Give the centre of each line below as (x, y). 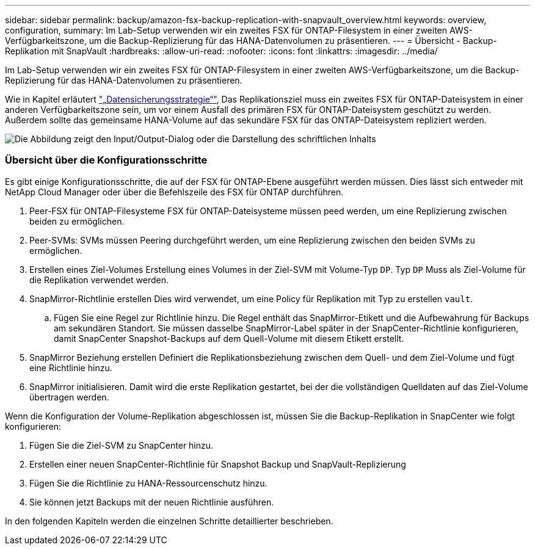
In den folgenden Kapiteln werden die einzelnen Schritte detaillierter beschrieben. (169, 521)
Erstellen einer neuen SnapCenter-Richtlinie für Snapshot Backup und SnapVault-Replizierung (218, 464)
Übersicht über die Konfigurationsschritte (106, 160)
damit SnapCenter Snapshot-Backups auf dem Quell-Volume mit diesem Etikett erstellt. (229, 338)
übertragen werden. (69, 397)
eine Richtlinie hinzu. (71, 367)
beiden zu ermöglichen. (77, 221)
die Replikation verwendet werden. (99, 280)
